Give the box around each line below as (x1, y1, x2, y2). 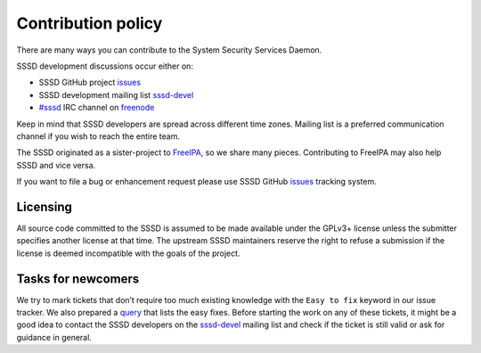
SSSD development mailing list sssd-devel (38, 89, 194, 100)
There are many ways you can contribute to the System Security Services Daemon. (16, 45, 322, 55)
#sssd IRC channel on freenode (38, 103, 155, 113)
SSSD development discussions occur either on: (16, 61, 193, 71)
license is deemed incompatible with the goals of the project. (16, 248, 240, 259)
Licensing (16, 199, 73, 214)
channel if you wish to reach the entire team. (16, 130, 180, 142)
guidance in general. (16, 332, 93, 342)
